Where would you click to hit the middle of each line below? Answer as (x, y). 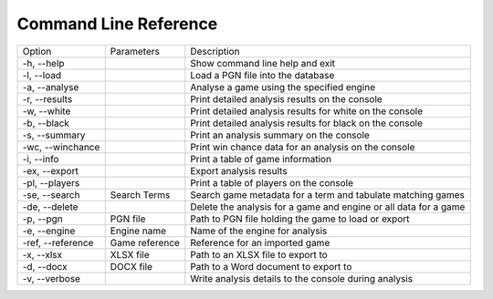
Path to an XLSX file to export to (259, 254)
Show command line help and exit (263, 63)
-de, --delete (50, 207)
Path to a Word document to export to (271, 266)
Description (215, 51)
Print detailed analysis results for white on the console (307, 111)
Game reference (145, 242)
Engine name (138, 231)
